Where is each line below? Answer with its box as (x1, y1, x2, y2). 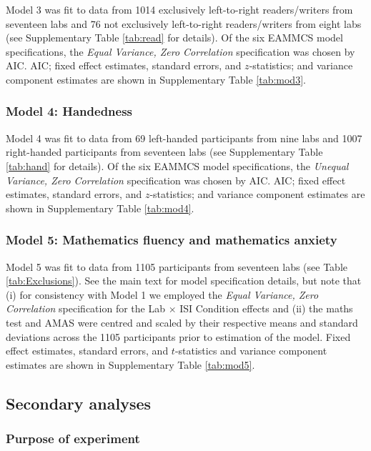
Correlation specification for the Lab (6, 301, 165, 316)
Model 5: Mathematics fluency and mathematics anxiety (6, 231, 337, 249)
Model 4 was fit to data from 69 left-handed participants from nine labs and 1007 (6, 130, 362, 145)
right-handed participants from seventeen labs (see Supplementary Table (6, 144, 323, 159)
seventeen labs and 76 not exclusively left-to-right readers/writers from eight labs (6, 16, 362, 31)
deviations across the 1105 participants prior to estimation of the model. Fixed (6, 329, 351, 344)
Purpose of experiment (6, 430, 140, 447)
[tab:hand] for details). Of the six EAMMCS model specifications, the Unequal (6, 158, 349, 173)
